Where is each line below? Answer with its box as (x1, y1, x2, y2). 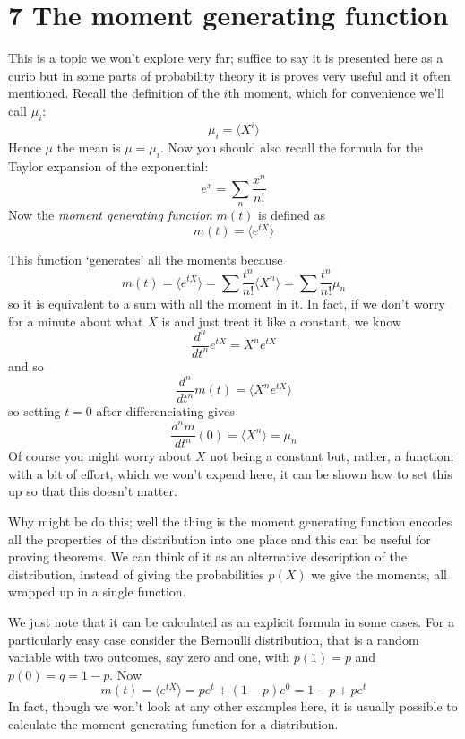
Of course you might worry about (8, 447, 192, 465)
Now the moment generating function (8, 205, 212, 224)
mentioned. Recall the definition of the (8, 83, 220, 102)
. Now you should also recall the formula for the (159, 138, 424, 156)
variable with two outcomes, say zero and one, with (8, 648, 290, 666)
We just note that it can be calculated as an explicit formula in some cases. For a (8, 612, 455, 630)
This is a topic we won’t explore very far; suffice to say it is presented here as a (8, 48, 443, 67)
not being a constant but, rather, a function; (210, 447, 454, 465)
